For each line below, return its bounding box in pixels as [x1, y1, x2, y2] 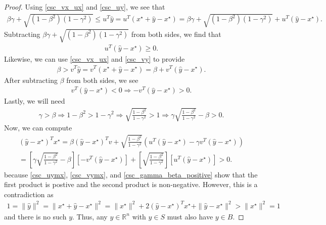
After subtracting [4, 74, 58, 85]
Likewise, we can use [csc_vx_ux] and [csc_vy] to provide [4, 53, 185, 64]
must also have [167, 211, 213, 221]
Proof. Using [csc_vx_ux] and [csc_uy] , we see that [4, 2, 165, 12]
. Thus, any [72, 211, 108, 221]
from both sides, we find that [131, 28, 221, 39]
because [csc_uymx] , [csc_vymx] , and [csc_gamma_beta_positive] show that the [4, 169, 258, 179]
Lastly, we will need [4, 96, 65, 106]
